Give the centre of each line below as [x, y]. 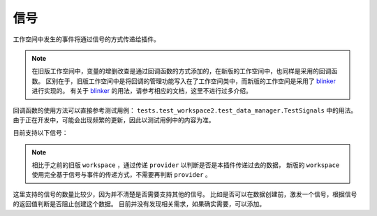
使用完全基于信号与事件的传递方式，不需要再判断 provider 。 [122, 175]
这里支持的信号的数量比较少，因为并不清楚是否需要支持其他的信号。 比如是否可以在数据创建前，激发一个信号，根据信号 [185, 194]
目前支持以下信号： [40, 133]
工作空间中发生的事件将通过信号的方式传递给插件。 [86, 39]
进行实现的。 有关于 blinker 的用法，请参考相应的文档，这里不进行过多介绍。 [142, 91]
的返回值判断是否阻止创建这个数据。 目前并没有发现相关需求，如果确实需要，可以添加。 [139, 204]
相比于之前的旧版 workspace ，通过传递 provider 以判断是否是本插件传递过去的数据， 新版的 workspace [186, 165]
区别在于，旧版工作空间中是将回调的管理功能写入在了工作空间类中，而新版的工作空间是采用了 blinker [191, 81]
